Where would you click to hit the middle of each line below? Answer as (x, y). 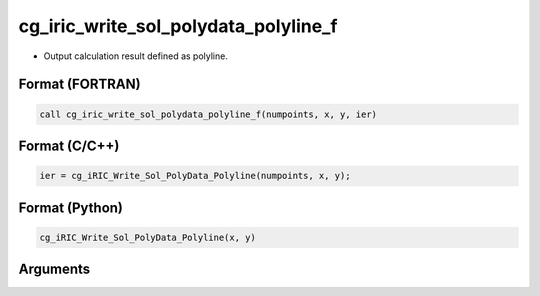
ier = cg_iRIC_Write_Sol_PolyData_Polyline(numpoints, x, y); (195, 176)
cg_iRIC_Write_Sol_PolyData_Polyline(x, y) (148, 237)
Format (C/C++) (69, 145)
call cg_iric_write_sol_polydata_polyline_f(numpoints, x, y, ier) (208, 114)
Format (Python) (71, 207)
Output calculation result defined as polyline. (136, 56)
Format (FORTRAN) (79, 84)
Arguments (54, 269)
